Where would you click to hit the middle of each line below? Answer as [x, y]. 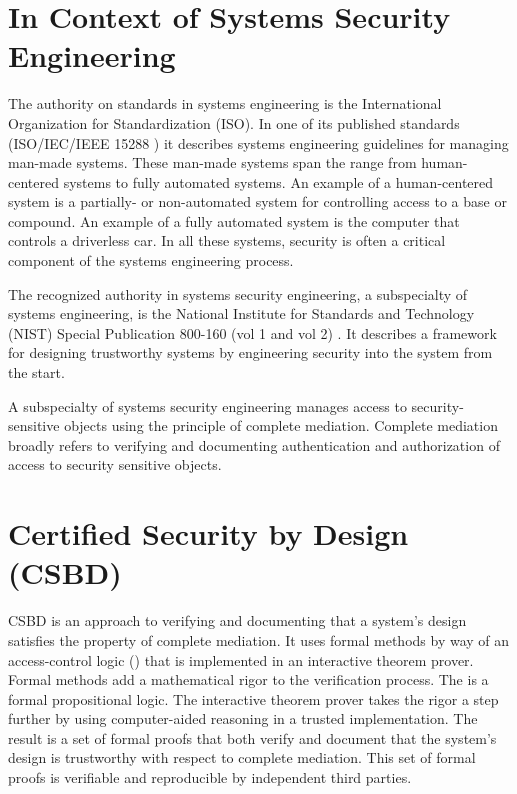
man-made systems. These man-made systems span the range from [212, 162]
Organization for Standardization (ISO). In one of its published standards [234, 122]
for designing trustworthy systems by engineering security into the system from [250, 352]
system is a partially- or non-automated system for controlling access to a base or [257, 201]
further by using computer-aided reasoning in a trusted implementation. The [243, 718]
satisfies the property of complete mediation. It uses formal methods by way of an [259, 639]
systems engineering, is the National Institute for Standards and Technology [241, 313]
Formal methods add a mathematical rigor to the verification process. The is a [248, 679]
